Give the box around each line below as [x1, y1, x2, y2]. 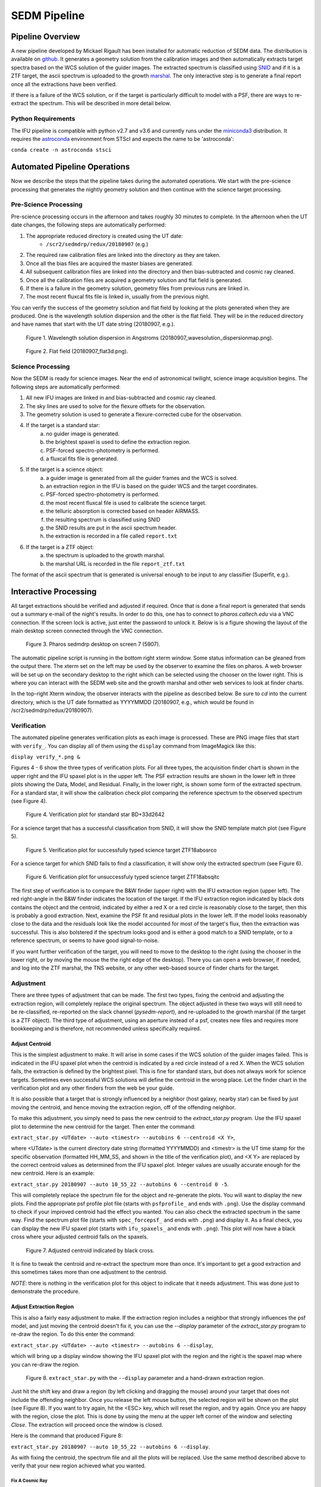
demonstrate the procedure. [11, 1288, 80, 1295]
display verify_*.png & [11, 754, 80, 761]
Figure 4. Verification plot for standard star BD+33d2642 [26, 811, 165, 818]
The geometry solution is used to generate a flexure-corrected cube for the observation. [26, 410, 243, 418]
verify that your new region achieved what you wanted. [11, 1462, 146, 1469]
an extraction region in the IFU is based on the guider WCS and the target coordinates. [46, 482, 258, 490]
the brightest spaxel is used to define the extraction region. [46, 438, 191, 446]
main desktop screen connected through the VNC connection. [11, 628, 163, 635]
